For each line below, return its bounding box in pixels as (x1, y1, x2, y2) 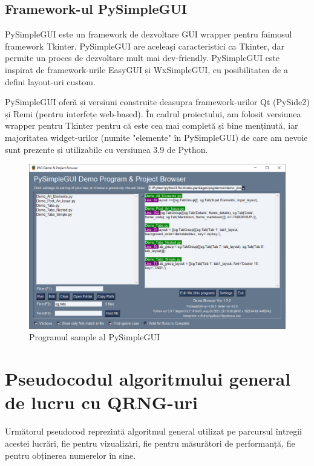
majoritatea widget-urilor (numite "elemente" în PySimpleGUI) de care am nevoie (5, 131, 308, 143)
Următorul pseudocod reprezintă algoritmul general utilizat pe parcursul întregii (5, 425, 302, 438)
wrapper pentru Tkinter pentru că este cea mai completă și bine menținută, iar (5, 119, 298, 132)
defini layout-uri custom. (5, 75, 96, 88)
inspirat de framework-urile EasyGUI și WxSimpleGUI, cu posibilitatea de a (5, 63, 288, 76)
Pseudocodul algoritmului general (5, 366, 291, 391)
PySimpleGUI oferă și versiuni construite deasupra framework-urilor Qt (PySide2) (5, 95, 310, 108)
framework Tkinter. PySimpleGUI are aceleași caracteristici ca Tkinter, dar (5, 39, 284, 52)
